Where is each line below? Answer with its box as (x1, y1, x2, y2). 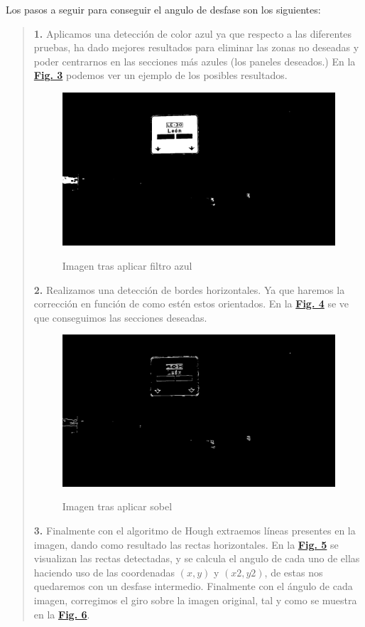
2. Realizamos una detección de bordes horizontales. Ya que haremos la (33, 282, 345, 297)
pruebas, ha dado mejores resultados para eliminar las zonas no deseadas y (33, 40, 359, 55)
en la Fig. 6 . (33, 606, 90, 621)
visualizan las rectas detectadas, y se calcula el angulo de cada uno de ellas (33, 551, 360, 566)
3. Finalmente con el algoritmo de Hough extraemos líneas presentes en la (33, 522, 356, 537)
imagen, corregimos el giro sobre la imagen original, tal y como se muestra (33, 592, 357, 607)
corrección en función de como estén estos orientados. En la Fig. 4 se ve (33, 296, 349, 311)
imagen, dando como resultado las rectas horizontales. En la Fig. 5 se (33, 537, 339, 552)
